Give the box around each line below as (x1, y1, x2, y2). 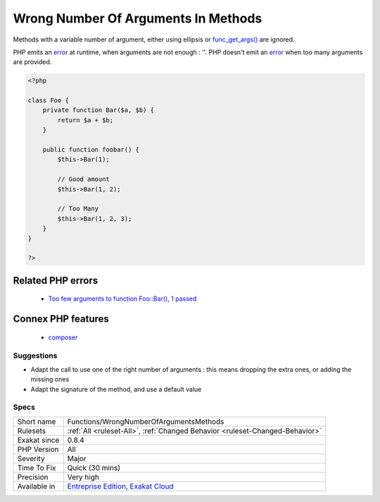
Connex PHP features (13, 313, 109, 325)
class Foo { (27, 96, 70, 105)
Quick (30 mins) (67, 463, 121, 472)
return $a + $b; (57, 116, 114, 124)
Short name (17, 416, 56, 426)
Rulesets (17, 426, 46, 436)
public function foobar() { (42, 146, 140, 154)
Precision (17, 472, 49, 482)
